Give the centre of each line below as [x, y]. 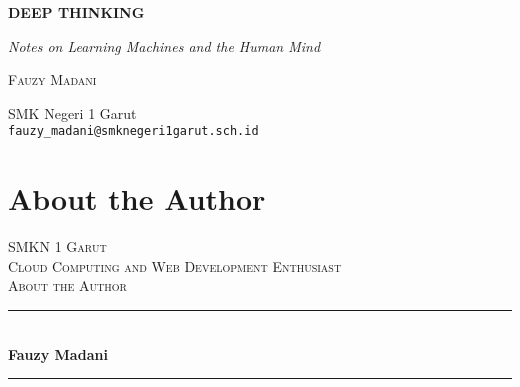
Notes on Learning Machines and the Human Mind [164, 45]
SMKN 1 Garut [57, 246]
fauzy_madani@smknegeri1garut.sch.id [133, 131]
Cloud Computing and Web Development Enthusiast [175, 265]
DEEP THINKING [76, 12]
